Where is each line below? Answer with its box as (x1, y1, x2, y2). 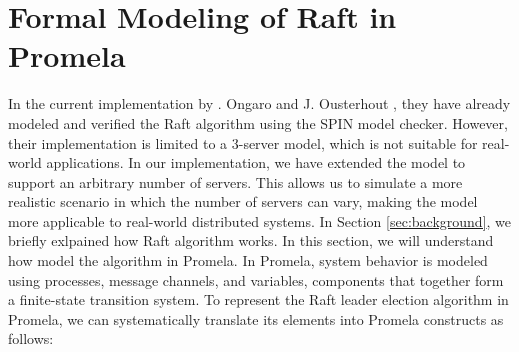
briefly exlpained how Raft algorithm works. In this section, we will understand (8, 230, 494, 251)
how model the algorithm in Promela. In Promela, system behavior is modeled (8, 250, 488, 271)
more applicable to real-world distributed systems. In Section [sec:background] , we (8, 210, 512, 231)
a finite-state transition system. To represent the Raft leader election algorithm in (8, 289, 509, 310)
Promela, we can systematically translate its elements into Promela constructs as (8, 308, 504, 329)
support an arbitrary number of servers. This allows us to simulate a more (8, 171, 463, 192)
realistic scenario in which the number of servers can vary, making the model (8, 191, 478, 212)
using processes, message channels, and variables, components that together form (8, 269, 504, 290)
